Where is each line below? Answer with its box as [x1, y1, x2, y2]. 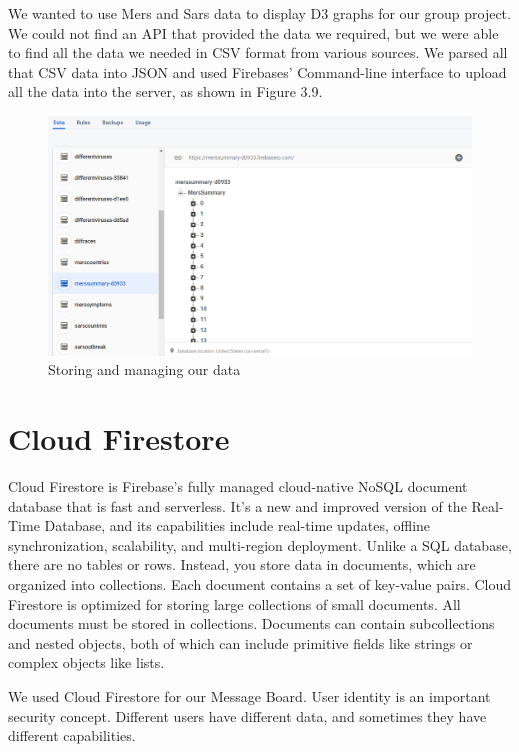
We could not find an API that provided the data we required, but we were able [8, 22, 499, 43]
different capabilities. [8, 725, 136, 746]
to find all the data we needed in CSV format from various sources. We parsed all [8, 42, 508, 63]
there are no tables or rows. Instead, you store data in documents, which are [8, 554, 476, 575]
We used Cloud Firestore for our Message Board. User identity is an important [8, 685, 491, 706]
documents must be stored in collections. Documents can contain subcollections [8, 613, 495, 634]
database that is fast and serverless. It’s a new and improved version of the [8, 495, 467, 516]
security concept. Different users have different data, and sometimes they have [8, 705, 487, 726]
